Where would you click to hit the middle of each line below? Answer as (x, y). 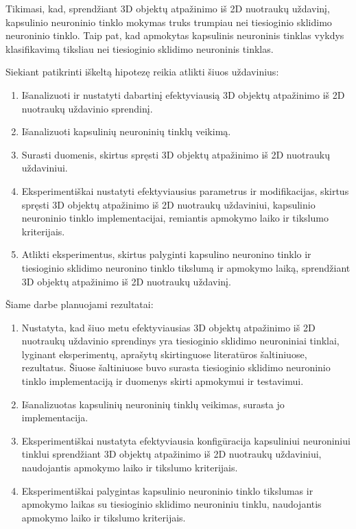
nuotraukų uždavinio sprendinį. (87, 108)
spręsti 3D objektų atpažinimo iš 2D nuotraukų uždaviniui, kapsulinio (168, 204)
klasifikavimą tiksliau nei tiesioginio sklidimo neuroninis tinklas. (140, 48)
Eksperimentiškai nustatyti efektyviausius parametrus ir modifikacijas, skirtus (185, 190)
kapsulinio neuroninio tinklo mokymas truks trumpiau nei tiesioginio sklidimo (169, 22)
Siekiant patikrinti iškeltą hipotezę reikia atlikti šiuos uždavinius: (142, 72)
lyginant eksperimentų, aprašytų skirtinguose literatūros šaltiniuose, (164, 354)
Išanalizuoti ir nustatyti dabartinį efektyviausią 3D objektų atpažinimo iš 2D (183, 94)
